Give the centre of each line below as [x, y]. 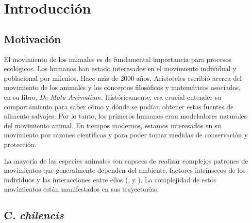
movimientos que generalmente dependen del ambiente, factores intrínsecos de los [125, 170]
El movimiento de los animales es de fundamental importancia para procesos [118, 59]
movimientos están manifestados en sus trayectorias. [82, 189]
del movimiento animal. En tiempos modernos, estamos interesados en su [113, 125]
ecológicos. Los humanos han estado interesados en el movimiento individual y [120, 68]
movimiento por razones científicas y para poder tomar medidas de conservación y [126, 135]
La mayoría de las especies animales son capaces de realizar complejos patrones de [126, 160]
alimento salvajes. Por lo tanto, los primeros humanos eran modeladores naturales [126, 116]
